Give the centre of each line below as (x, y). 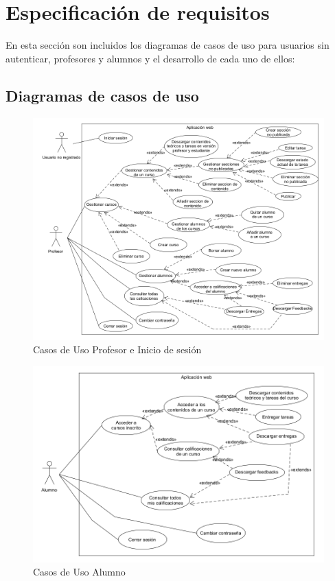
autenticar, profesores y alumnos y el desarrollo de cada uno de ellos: (150, 58)
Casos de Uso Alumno (79, 572)
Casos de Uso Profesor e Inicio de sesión (117, 349)
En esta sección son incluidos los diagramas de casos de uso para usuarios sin (167, 45)
